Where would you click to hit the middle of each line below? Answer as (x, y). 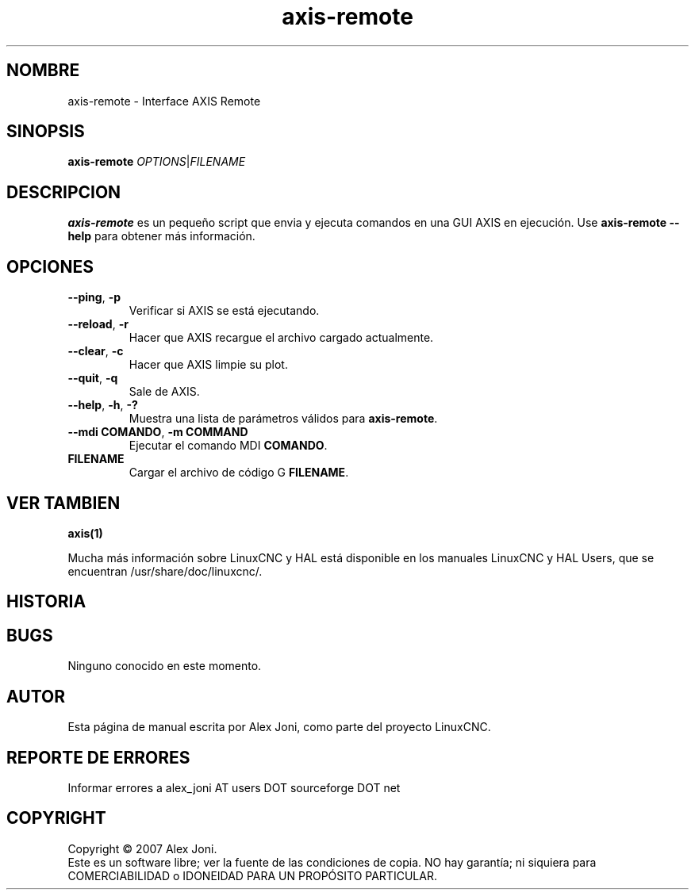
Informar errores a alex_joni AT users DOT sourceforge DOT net (234, 787)
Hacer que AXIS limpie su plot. (208, 365)
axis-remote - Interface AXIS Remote (164, 101)
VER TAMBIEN (63, 503)
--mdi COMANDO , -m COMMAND (158, 432)
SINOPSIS (46, 132)
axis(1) (85, 533)
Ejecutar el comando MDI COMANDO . (228, 446)
